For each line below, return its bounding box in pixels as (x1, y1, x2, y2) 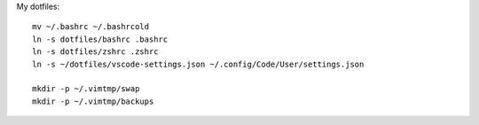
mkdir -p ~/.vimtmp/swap (32, 84, 140, 94)
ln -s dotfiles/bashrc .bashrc (32, 34, 169, 44)
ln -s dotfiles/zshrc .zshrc (32, 47, 159, 57)
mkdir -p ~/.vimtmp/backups (32, 96, 154, 106)
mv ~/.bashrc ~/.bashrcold (32, 22, 150, 32)
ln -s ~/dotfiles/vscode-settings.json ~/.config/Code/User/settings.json (32, 59, 365, 69)
